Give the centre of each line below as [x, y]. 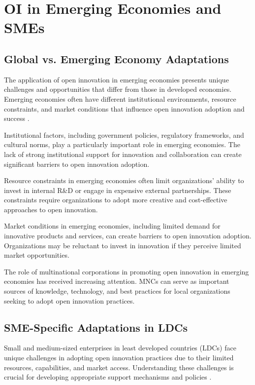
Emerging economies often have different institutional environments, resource [120, 98]
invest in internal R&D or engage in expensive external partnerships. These [118, 190]
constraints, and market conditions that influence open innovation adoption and [124, 108]
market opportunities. [37, 255]
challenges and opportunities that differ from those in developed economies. [118, 89]
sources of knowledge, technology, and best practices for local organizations [117, 291]
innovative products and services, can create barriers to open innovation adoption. [128, 236]
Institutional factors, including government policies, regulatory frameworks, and [124, 135]
